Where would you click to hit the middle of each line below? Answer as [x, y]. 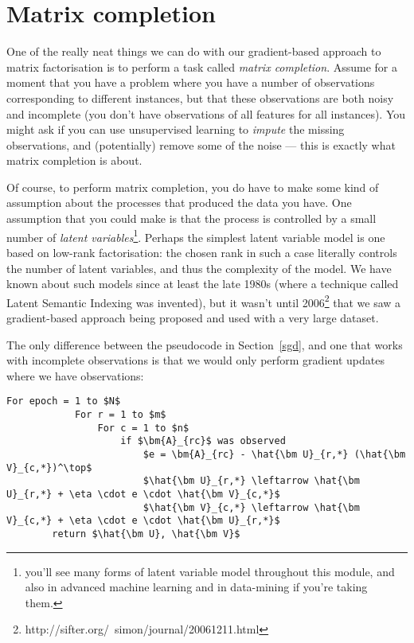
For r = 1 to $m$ [120, 414]
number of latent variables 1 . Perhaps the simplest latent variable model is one [196, 236]
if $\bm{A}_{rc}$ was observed [203, 441]
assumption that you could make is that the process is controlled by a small [191, 218]
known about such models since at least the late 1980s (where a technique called [203, 284]
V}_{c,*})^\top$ [49, 468]
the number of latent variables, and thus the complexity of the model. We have [199, 268]
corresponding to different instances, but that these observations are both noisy [200, 97]
